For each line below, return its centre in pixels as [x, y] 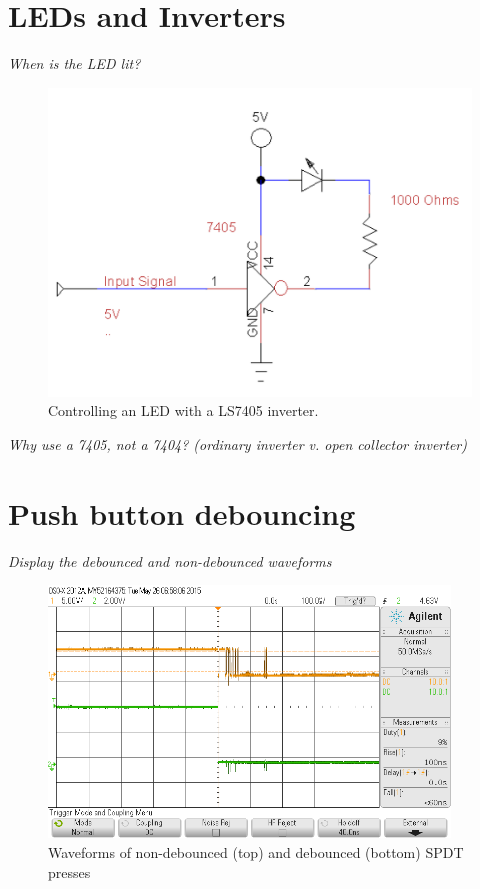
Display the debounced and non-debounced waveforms [170, 560]
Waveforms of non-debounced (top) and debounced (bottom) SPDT [256, 851]
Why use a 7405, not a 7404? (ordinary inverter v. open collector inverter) [237, 443]
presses [69, 871]
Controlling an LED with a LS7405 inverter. [183, 410]
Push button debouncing [182, 512]
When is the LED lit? [74, 63]
